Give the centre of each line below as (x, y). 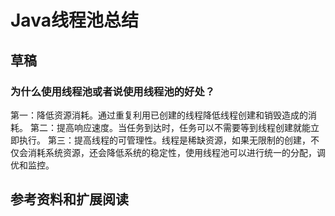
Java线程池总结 (74, 20)
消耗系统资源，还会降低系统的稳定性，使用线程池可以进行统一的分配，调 (176, 152)
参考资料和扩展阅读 (69, 199)
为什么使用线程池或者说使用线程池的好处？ (113, 91)
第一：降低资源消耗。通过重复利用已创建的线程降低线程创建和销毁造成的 (159, 115)
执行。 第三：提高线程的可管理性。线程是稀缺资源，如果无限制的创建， (164, 140)
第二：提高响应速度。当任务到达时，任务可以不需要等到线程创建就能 (170, 127)
